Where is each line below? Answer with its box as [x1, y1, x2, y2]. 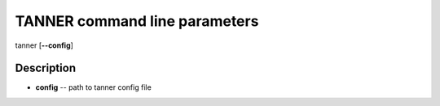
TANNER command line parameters [15, 12, 259, 30]
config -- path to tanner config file [35, 83, 152, 92]
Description [15, 61, 77, 75]
